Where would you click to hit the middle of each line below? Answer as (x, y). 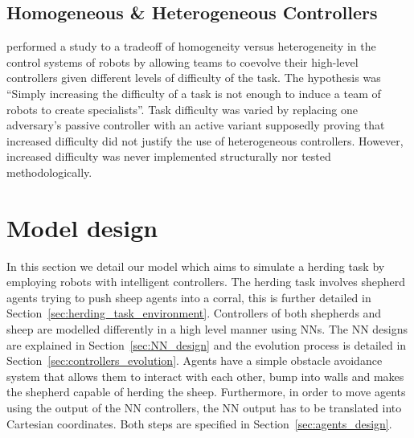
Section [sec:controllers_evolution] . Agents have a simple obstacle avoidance (195, 360)
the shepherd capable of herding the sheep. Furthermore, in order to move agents (206, 392)
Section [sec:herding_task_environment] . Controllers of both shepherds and (194, 313)
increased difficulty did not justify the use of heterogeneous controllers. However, (205, 140)
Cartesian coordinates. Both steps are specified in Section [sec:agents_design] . (199, 423)
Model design (82, 227)
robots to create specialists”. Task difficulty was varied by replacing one (182, 109)
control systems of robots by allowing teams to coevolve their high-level (182, 61)
